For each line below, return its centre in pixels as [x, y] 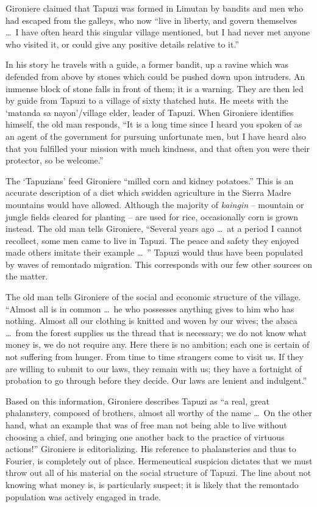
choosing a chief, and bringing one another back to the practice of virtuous [145, 437]
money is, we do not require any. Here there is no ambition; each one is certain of [158, 344]
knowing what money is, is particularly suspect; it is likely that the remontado [152, 484]
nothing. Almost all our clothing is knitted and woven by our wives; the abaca [151, 321]
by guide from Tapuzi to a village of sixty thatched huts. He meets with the [147, 100]
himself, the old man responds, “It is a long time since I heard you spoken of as [154, 124]
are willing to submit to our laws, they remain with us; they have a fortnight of [154, 368]
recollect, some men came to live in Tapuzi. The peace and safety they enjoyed [152, 240]
